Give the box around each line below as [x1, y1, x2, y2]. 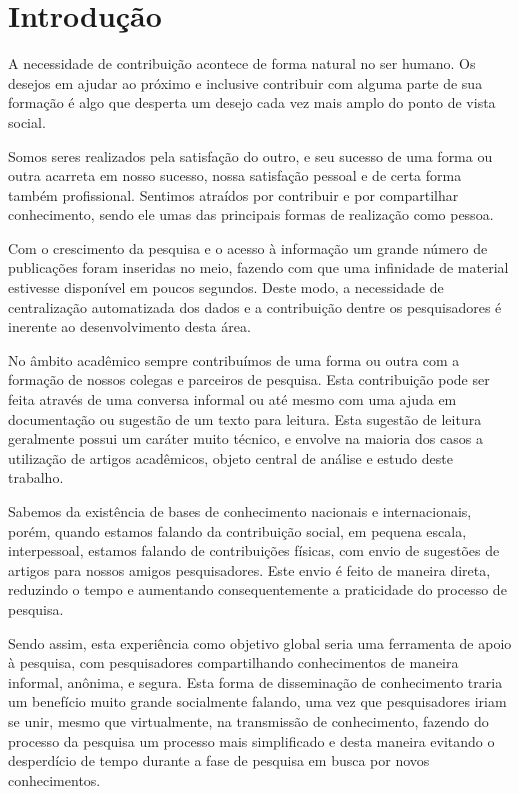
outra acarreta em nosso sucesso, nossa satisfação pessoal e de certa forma [8, 165, 462, 186]
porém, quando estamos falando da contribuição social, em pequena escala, [8, 520, 467, 541]
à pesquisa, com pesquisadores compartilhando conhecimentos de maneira [8, 652, 459, 673]
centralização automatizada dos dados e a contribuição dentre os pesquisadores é [8, 296, 502, 317]
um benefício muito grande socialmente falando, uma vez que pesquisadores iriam [8, 691, 507, 712]
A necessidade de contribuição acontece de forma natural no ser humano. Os [8, 53, 476, 74]
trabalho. [8, 467, 64, 488]
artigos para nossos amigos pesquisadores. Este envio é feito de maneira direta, [8, 559, 491, 580]
